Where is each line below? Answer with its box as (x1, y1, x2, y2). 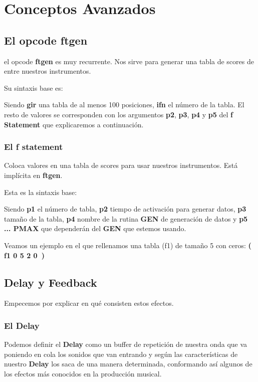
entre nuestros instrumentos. (4, 66, 91, 76)
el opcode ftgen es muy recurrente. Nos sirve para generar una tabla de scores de (4, 56, 254, 66)
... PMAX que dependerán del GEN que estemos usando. (4, 223, 186, 234)
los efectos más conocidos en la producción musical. (4, 368, 162, 378)
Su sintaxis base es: (4, 82, 63, 93)
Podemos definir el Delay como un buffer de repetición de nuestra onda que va (4, 339, 247, 349)
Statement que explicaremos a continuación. (4, 119, 144, 129)
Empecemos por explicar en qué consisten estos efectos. (4, 298, 174, 308)
